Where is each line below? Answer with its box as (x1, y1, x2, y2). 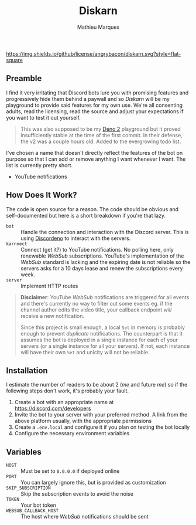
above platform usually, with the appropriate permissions (14, 418, 152, 425)
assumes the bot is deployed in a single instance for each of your (20, 336, 178, 343)
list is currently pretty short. (6, 161, 73, 168)
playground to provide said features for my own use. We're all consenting (6, 101, 183, 109)
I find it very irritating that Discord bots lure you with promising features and (6, 89, 189, 96)
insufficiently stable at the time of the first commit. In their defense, (20, 131, 183, 138)
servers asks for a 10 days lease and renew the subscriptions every (20, 265, 183, 272)
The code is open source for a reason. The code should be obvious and (6, 205, 179, 212)
